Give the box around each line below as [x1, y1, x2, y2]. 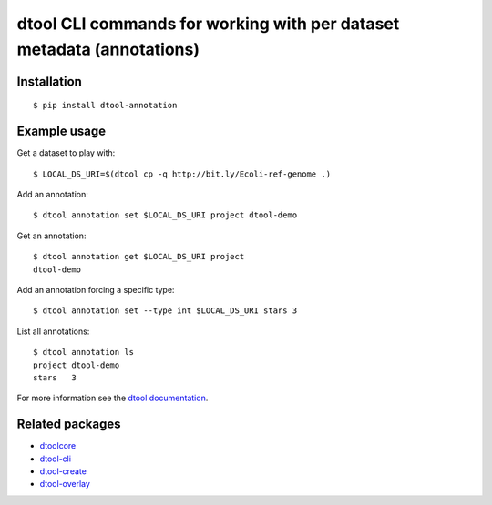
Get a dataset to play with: [16, 147, 116, 158]
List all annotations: [16, 326, 90, 337]
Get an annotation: [16, 230, 87, 241]
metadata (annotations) [16, 39, 200, 59]
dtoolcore [39, 440, 77, 451]
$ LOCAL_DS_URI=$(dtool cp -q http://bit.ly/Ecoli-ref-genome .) [33, 168, 332, 179]
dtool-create [39, 466, 87, 477]
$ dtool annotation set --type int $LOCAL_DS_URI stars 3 [33, 306, 298, 316]
